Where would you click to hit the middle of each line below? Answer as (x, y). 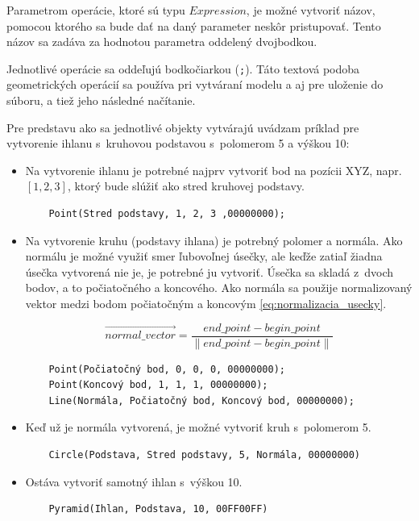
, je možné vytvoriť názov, (311, 10)
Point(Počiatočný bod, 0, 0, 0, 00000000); (167, 369)
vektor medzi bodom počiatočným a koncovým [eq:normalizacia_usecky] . (206, 303)
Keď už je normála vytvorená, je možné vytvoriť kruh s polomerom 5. (198, 427)
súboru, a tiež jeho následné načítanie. (101, 100)
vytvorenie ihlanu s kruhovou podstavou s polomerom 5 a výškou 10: (178, 143)
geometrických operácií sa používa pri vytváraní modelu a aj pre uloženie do (195, 84)
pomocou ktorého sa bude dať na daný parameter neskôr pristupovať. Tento (194, 25)
